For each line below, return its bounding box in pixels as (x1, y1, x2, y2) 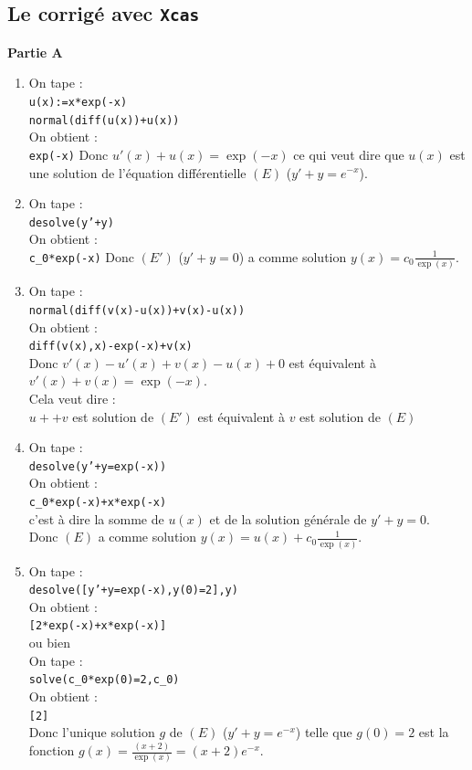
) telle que (295, 723, 352, 742)
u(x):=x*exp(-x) (28, 95, 128, 109)
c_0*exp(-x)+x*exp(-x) (28, 496, 167, 509)
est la (418, 723, 449, 742)
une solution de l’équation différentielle (28, 163, 246, 182)
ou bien (28, 633, 70, 652)
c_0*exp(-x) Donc (28, 247, 134, 266)
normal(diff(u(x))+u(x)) (28, 113, 180, 127)
